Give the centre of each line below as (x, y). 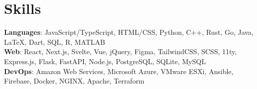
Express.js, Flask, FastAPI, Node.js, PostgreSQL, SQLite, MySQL (105, 61)
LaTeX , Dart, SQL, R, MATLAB (55, 42)
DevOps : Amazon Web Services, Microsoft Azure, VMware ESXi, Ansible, (119, 71)
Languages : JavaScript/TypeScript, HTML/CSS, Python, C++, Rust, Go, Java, (129, 32)
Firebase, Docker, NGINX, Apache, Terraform (74, 81)
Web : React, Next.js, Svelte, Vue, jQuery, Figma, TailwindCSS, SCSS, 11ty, (121, 51)
